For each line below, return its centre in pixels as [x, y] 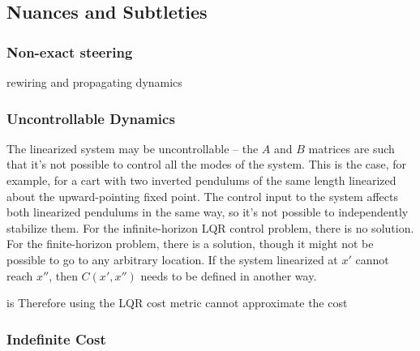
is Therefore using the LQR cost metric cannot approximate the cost [177, 303]
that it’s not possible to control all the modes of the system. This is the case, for [207, 164]
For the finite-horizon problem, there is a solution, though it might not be [190, 244]
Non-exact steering [70, 51]
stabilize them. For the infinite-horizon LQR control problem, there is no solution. [210, 227]
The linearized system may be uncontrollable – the [133, 148]
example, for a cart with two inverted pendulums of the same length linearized [201, 180]
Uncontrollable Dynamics [91, 118]
